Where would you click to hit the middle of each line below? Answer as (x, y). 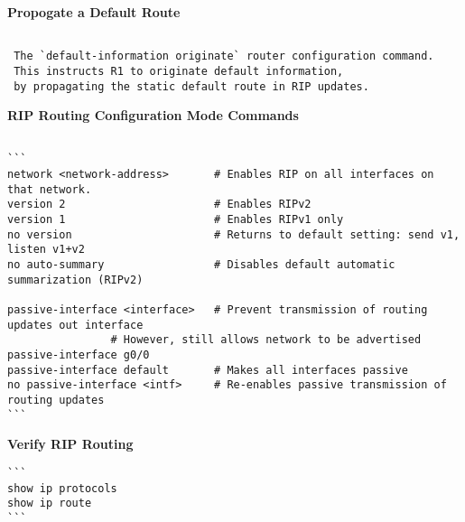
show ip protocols (62, 488)
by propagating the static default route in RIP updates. (191, 86)
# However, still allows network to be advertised (266, 340)
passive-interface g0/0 (79, 355)
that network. (50, 189)
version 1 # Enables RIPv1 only (176, 220)
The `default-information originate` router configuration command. (224, 56)
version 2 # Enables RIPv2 (159, 205)
